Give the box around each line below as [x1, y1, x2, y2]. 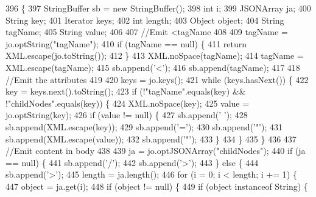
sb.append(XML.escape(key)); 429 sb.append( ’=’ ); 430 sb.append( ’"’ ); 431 [5, 120, 283, 133]
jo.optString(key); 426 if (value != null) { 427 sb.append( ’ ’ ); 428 [5, 109, 248, 121]
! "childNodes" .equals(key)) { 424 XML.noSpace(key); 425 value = [5, 96, 250, 109]
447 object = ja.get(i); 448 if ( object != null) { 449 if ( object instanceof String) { [5, 179, 308, 192]
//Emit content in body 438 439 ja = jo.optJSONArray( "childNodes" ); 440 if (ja [5, 144, 306, 157]
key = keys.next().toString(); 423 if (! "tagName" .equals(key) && [5, 85, 246, 98]
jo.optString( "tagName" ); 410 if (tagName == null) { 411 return [5, 37, 247, 50]
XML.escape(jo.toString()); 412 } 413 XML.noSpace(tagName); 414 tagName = [5, 49, 304, 62]
